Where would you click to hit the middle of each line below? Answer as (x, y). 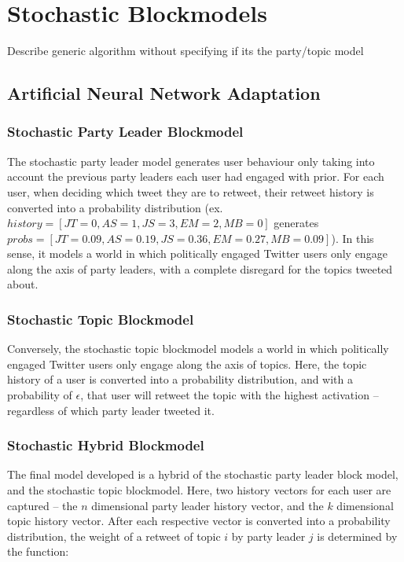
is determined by (357, 536)
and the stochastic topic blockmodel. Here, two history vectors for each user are (199, 490)
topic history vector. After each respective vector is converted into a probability (199, 521)
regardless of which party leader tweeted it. (111, 410)
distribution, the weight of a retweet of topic (114, 536)
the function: (38, 551)
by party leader (268, 536)
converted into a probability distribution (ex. (115, 207)
